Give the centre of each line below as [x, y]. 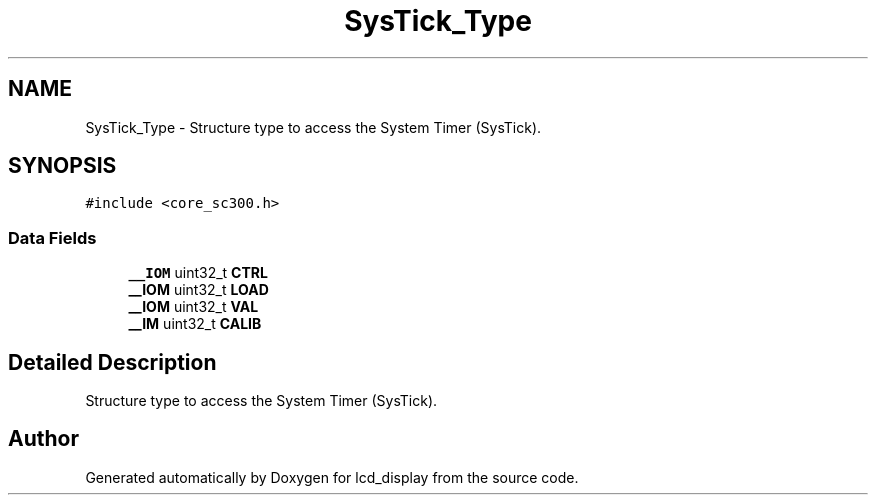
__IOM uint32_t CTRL [198, 273]
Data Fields [52, 237]
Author [43, 439]
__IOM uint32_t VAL [193, 307]
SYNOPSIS [62, 166]
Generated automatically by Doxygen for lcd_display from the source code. [332, 477]
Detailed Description [112, 362]
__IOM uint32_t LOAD [198, 290]
